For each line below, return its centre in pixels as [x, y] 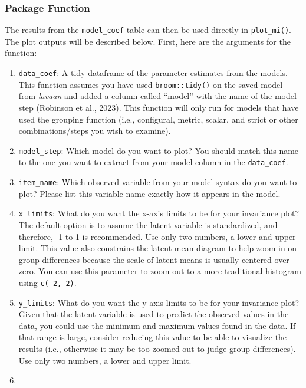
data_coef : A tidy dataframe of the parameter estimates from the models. [153, 73]
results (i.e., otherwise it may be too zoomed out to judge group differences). [157, 349]
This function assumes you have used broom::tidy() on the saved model [151, 84]
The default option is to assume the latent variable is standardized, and [148, 224]
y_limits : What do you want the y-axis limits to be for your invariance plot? [159, 302]
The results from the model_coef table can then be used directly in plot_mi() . [148, 30]
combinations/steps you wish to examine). [95, 131]
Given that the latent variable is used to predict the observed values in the [154, 314]
